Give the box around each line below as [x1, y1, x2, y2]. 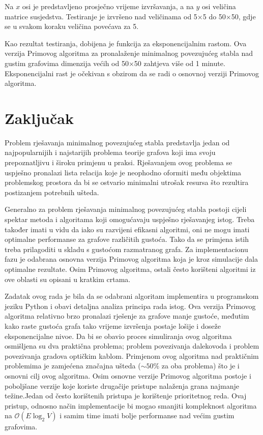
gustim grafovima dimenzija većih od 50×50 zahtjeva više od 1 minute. [5, 57, 225, 68]
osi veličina [201, 1, 236, 11]
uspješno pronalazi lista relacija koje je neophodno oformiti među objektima [5, 167, 242, 177]
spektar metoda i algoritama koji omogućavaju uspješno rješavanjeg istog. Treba [5, 214, 255, 225]
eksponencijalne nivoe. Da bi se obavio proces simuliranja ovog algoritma [5, 330, 232, 341]
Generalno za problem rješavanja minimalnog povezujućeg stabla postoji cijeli [5, 204, 247, 214]
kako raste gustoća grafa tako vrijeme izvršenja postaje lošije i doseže [5, 320, 221, 331]
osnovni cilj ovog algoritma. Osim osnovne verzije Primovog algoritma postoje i [5, 370, 251, 381]
